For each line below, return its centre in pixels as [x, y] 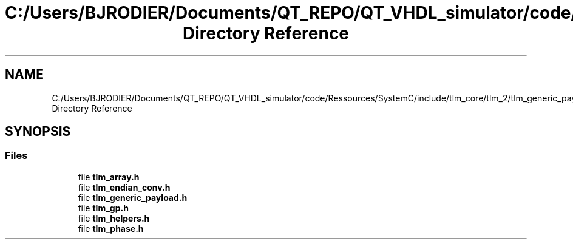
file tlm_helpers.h [114, 218]
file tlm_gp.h [103, 208]
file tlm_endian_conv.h [124, 187]
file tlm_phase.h [111, 228]
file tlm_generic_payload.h [133, 197]
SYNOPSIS [38, 132]
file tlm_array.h [109, 177]
